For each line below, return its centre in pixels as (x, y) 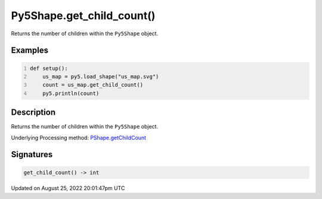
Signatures (32, 154)
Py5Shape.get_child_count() (83, 16)
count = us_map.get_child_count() (93, 85)
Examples (30, 50)
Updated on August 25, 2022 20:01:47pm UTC (68, 188)
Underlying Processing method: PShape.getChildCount (78, 137)
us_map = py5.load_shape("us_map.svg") (101, 76)
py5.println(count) (71, 93)
